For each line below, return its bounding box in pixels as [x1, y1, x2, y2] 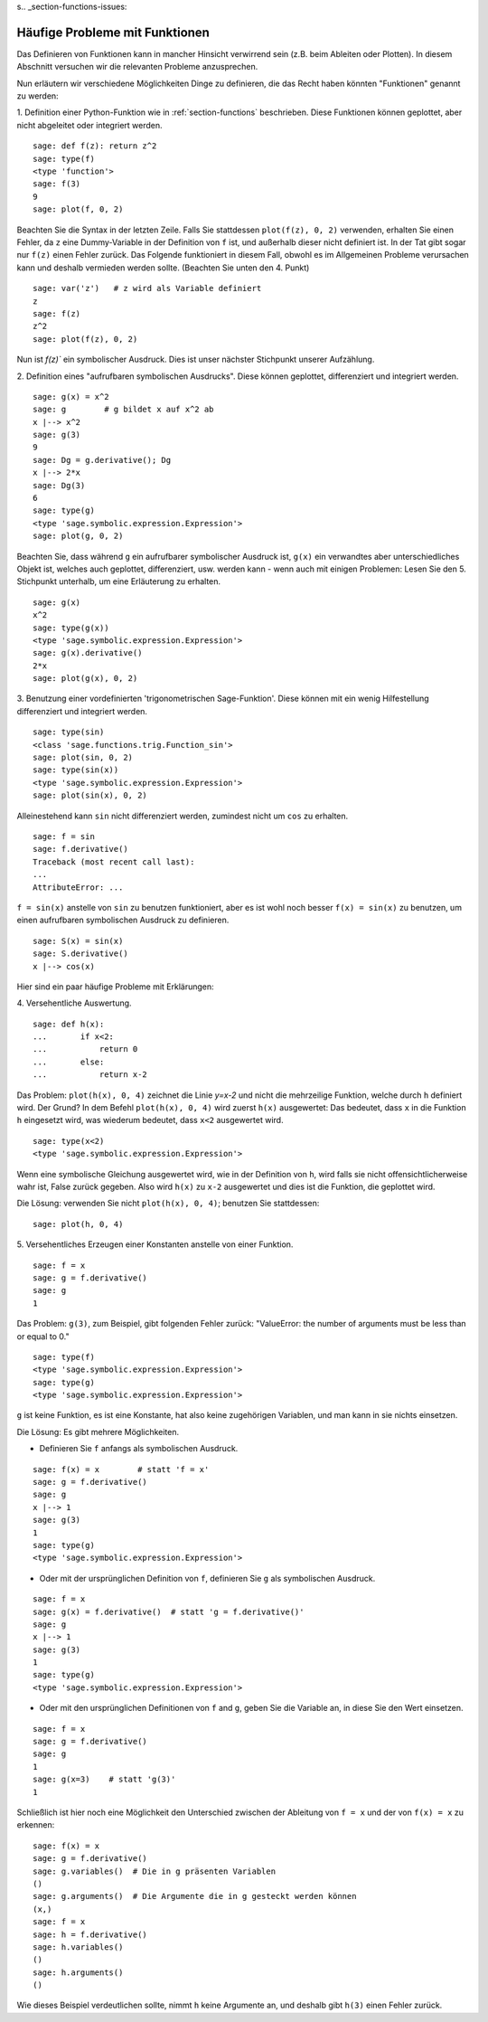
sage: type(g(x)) [33, 622, 109, 633]
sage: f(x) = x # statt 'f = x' [33, 1464, 210, 1474]
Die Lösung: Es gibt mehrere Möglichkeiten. [16, 1426, 180, 1437]
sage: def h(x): [33, 1018, 105, 1029]
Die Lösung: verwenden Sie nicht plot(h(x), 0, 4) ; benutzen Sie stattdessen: [16, 1198, 320, 1209]
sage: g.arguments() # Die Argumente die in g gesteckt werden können [33, 1891, 357, 1902]
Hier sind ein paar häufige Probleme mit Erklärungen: [16, 981, 214, 992]
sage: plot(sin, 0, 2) [33, 752, 134, 763]
